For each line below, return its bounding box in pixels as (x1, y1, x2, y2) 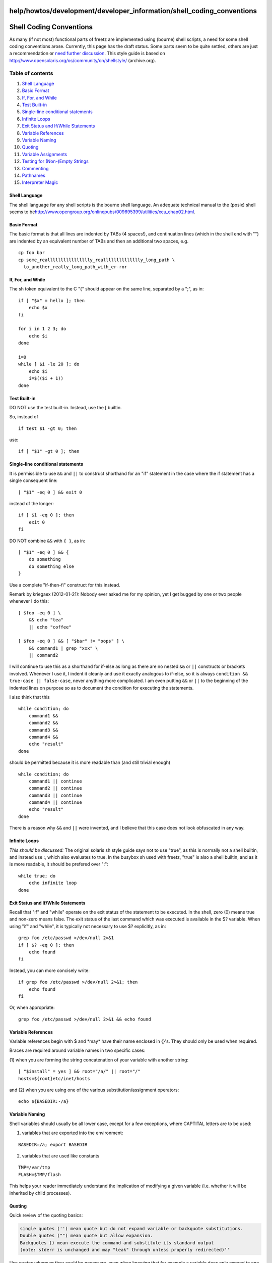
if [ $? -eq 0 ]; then (18, 942, 75, 948)
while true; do (18, 873, 56, 879)
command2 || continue (28, 786, 83, 791)
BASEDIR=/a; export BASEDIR (18, 1142, 88, 1147)
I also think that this (9, 694, 50, 700)
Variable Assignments (22, 151, 67, 157)
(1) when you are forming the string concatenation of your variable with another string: (9, 1056, 189, 1063)
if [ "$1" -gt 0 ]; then (18, 449, 80, 454)
